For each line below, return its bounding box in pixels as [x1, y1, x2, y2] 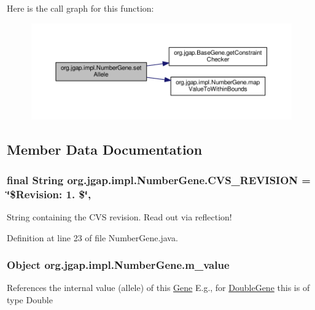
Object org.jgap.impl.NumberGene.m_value [7, 257, 230, 273]
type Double [7, 293, 53, 306]
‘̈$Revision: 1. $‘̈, [7, 186, 91, 201]
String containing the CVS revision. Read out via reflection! [7, 210, 232, 223]
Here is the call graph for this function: [7, 2, 154, 14]
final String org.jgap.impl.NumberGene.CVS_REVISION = [7, 172, 311, 187]
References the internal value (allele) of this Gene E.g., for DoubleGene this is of [7, 281, 310, 294]
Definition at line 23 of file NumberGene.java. [7, 231, 178, 244]
